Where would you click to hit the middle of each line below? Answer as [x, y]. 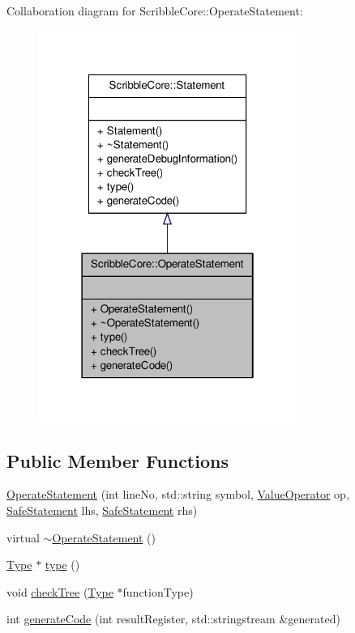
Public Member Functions [118, 460]
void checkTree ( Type [60, 591]
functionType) [158, 591]
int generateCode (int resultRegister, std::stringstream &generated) [173, 619]
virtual [23, 537]
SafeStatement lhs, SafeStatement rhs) [102, 510]
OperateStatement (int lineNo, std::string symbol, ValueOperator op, [178, 494]
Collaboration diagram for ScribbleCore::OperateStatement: [155, 11]
